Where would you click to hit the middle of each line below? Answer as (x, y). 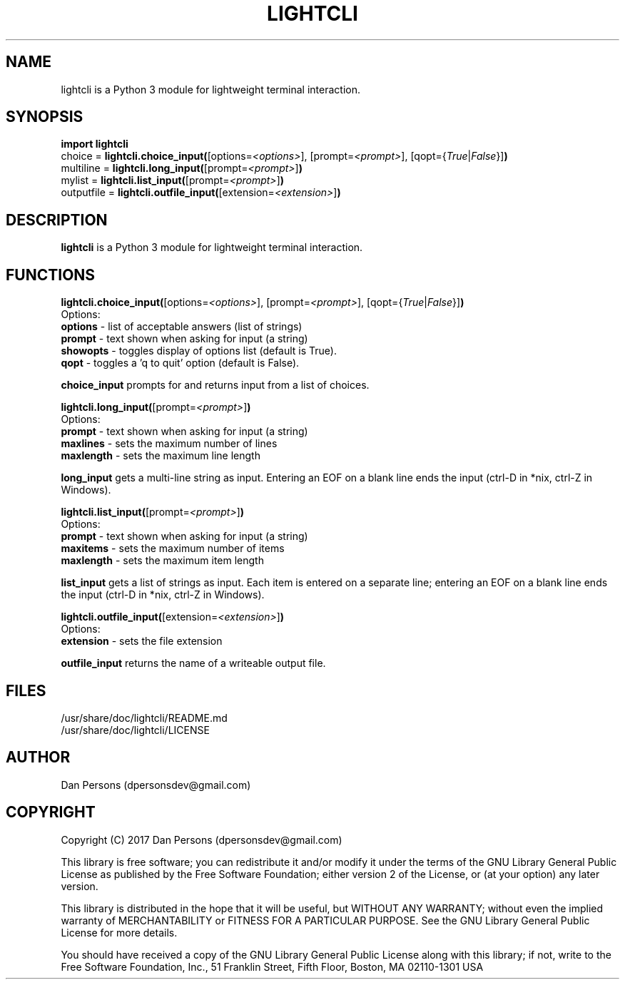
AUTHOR (38, 757)
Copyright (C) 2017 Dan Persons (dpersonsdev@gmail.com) (202, 839)
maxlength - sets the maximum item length (162, 561)
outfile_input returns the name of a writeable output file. (193, 663)
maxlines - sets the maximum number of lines (169, 444)
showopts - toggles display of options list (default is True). (199, 351)
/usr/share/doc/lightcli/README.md (144, 718)
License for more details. (119, 932)
